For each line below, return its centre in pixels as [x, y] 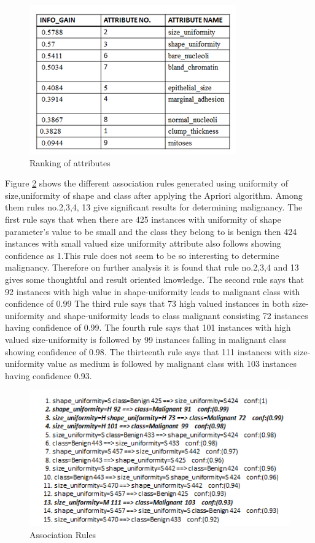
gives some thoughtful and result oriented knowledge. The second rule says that [155, 279]
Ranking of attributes [70, 162]
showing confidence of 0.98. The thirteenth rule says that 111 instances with [148, 351]
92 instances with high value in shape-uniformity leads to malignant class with [153, 291]
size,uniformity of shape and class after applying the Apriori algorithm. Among [154, 195]
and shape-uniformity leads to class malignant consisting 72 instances [177, 315]
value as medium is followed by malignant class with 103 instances [172, 364]
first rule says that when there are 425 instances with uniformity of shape [143, 219]
